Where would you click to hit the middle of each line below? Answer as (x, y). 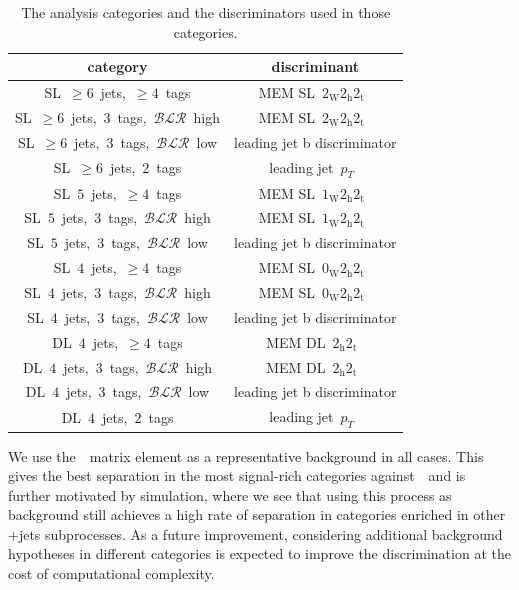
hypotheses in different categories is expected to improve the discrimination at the (259, 553)
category (117, 66)
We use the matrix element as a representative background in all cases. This (246, 455)
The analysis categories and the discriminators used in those (206, 12)
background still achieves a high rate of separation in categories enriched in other (257, 514)
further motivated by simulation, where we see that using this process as (230, 494)
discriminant (315, 66)
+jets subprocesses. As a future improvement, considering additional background (255, 533)
